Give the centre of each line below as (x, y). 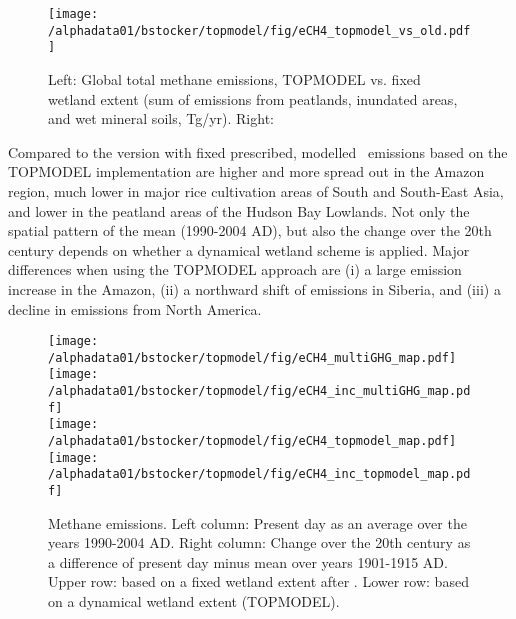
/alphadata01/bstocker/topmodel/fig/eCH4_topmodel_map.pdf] (252, 441)
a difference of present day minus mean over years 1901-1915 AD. (248, 561)
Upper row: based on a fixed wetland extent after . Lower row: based (258, 581)
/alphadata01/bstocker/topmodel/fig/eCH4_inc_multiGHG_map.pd (259, 391)
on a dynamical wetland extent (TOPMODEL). (194, 601)
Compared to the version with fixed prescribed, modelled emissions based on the (258, 151)
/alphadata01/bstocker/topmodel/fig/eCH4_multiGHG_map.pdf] (252, 357)
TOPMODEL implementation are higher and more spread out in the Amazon (246, 171)
